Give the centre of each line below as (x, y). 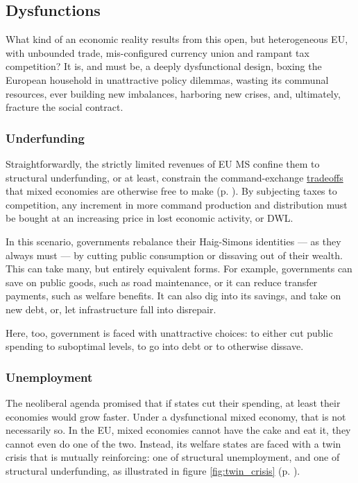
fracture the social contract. (65, 107)
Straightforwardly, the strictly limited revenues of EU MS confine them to (163, 163)
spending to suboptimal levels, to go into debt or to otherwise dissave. (155, 346)
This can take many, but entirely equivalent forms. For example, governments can (179, 269)
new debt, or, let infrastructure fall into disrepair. (111, 309)
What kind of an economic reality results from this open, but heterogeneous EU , (177, 39)
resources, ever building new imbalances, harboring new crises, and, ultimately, (173, 93)
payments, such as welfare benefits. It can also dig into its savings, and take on (173, 296)
